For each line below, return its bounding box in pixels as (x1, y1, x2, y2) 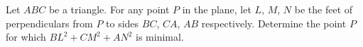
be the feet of (294, 2, 353, 16)
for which (6, 29, 46, 44)
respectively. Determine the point (201, 15, 347, 30)
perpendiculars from (6, 15, 93, 30)
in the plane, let (182, 2, 251, 16)
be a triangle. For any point (48, 2, 170, 16)
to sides (106, 15, 139, 30)
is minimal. (136, 29, 184, 44)
